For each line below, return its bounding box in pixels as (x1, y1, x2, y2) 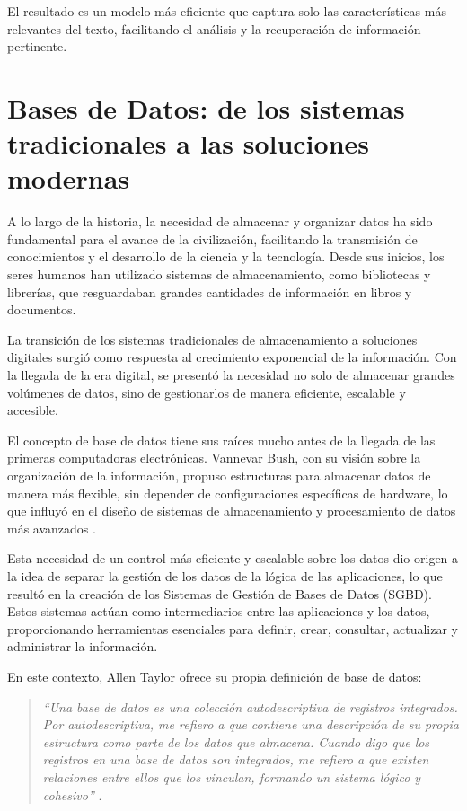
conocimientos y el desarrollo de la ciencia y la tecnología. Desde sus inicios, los (7, 247, 445, 266)
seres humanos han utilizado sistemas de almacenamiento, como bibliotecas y (7, 265, 431, 284)
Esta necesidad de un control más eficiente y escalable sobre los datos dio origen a (7, 549, 459, 568)
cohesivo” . (42, 785, 102, 804)
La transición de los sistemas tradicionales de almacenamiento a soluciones (7, 330, 418, 348)
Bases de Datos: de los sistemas (7, 89, 405, 126)
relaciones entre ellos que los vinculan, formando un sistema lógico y (42, 767, 421, 786)
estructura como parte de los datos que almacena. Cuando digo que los (42, 732, 430, 751)
